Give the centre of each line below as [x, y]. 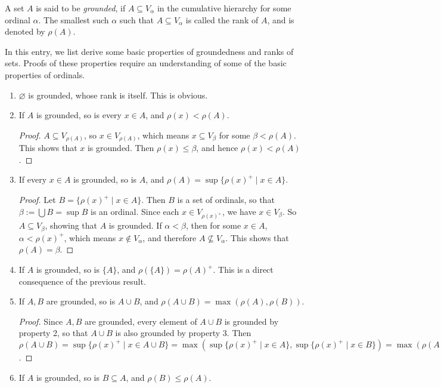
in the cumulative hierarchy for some [224, 8]
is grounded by [251, 321]
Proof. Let [37, 200]
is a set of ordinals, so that [226, 200]
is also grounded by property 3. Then [183, 333]
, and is [281, 19]
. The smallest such [74, 19]
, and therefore [170, 237]
